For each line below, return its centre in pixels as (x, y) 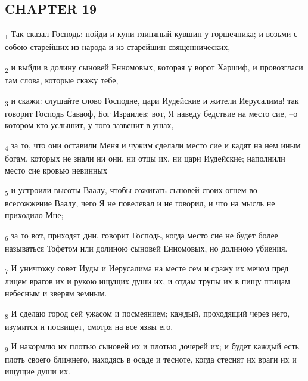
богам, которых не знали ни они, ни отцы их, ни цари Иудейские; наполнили (145, 158)
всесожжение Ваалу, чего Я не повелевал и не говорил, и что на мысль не (140, 203)
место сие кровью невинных (56, 170)
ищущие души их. (38, 371)
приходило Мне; (34, 214)
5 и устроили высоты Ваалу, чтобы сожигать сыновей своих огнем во (131, 191)
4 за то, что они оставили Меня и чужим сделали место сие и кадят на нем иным (153, 145)
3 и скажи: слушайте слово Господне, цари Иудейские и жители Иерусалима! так (152, 101)
